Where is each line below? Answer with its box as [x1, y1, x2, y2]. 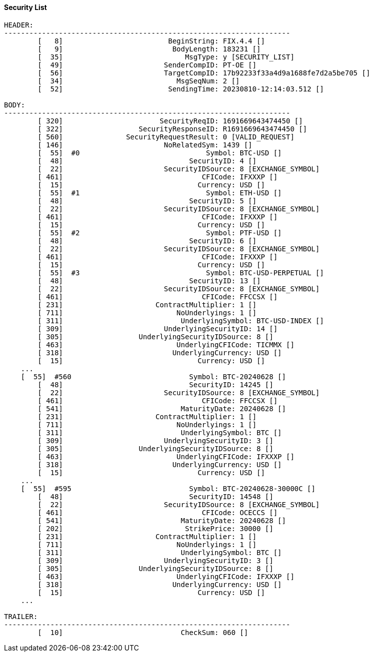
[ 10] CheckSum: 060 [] [37, 628, 248, 637]
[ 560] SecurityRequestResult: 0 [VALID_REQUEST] [37, 132, 295, 141]
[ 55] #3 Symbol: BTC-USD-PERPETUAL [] [37, 268, 324, 277]
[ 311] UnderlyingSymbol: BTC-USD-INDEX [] [37, 316, 324, 325]
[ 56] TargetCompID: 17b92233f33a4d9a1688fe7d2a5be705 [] [37, 68, 371, 77]
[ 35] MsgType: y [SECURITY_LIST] [37, 52, 295, 61]
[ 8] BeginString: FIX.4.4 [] [37, 36, 265, 45]
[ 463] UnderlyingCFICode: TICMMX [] [37, 340, 295, 349]
